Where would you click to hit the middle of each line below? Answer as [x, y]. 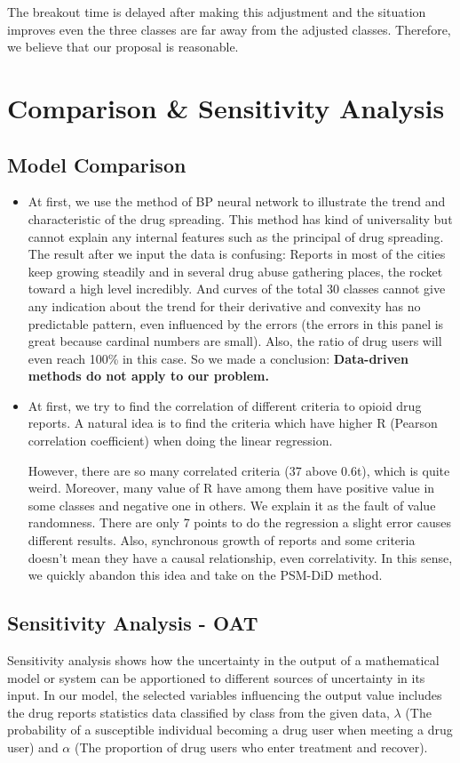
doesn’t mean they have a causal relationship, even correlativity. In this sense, [240, 557]
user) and [33, 747]
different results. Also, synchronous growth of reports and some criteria [222, 540]
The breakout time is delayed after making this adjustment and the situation [217, 12]
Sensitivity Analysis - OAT [133, 623]
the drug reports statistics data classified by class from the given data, [198, 712]
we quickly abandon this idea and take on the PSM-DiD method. [205, 575]
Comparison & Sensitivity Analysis [226, 107]
